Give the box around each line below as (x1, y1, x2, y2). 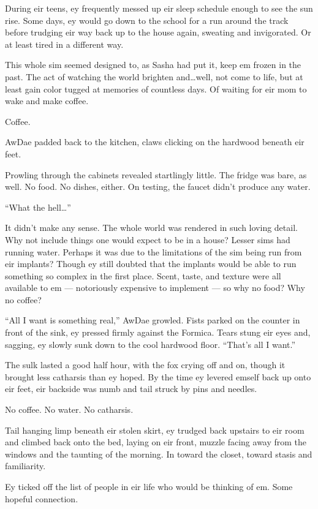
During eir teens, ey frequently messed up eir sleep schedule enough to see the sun (5, 2, 313, 14)
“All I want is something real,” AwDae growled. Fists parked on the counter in (5, 314, 300, 326)
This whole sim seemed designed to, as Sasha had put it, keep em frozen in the (5, 58, 301, 71)
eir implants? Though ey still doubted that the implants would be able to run (5, 257, 297, 270)
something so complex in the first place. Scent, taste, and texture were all (5, 269, 281, 282)
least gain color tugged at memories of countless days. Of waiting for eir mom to (5, 82, 307, 95)
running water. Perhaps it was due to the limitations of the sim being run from (5, 245, 302, 258)
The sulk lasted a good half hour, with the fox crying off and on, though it (5, 358, 286, 371)
